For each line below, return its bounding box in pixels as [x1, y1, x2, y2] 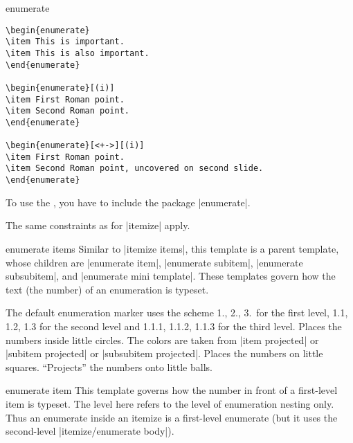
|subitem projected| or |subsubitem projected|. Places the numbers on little [6, 346, 323, 361]
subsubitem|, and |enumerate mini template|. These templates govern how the [6, 269, 336, 283]
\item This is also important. [6, 48, 150, 58]
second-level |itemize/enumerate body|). [6, 424, 174, 438]
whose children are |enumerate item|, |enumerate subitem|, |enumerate [6, 255, 303, 269]
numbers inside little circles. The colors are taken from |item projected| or [6, 332, 319, 347]
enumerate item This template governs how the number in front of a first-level [6, 383, 338, 397]
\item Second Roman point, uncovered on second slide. [6, 163, 264, 174]
